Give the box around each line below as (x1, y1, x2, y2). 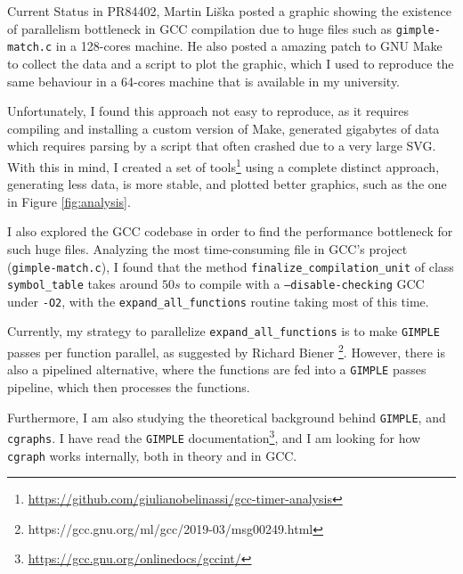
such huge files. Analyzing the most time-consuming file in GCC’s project (7, 239, 408, 258)
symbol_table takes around (7, 275, 158, 293)
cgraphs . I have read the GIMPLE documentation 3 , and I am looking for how (7, 426, 421, 447)
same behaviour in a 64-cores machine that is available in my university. (7, 71, 401, 90)
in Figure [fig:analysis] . (7, 192, 131, 210)
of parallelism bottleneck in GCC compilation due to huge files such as (7, 19, 393, 37)
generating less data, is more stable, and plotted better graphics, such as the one (7, 175, 447, 193)
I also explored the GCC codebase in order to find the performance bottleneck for (7, 222, 453, 241)
